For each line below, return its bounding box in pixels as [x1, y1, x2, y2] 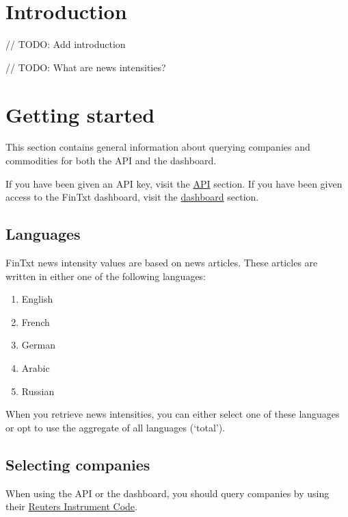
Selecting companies [5, 453, 150, 475]
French [21, 314, 50, 329]
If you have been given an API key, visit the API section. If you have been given [5, 176, 343, 190]
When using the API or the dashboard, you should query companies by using [5, 486, 330, 500]
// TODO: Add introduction [5, 37, 126, 51]
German [21, 338, 55, 352]
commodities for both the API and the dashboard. [5, 153, 217, 168]
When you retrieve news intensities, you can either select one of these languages [5, 407, 340, 421]
